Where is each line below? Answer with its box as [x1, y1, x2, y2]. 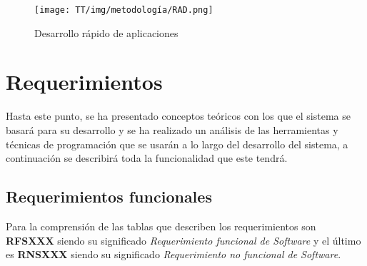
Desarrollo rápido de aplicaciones [34, 25, 179, 40]
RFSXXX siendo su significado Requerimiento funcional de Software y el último [6, 232, 361, 247]
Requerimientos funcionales [6, 185, 212, 208]
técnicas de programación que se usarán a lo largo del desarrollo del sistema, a [6, 136, 348, 151]
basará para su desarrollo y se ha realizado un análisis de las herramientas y [6, 122, 338, 137]
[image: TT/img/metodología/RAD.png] [34, 5, 213, 15]
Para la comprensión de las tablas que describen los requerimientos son [6, 218, 316, 233]
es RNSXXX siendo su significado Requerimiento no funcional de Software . [6, 247, 341, 262]
